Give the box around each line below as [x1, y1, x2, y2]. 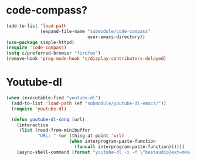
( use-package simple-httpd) [6, 39, 75, 45]
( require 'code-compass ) [6, 45, 67, 51]
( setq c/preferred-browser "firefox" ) [6, 51, 101, 56]
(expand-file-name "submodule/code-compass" [40, 28, 151, 34]
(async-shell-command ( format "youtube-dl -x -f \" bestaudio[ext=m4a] [16, 149, 193, 155]
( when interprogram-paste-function [69, 139, 157, 145]
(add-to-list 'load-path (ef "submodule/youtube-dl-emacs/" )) [11, 100, 167, 106]
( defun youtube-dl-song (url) [11, 116, 85, 122]
